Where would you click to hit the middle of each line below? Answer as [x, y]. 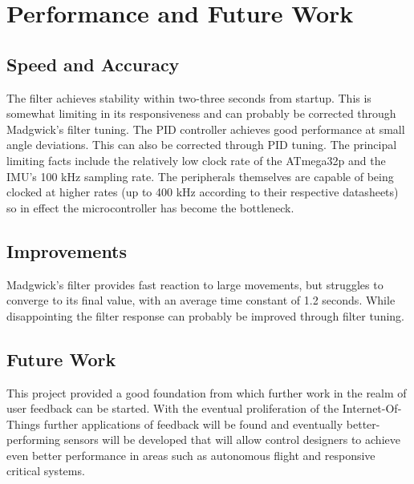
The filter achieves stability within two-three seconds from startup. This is [189, 97]
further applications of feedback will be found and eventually [193, 423]
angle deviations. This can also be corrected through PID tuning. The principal [202, 145]
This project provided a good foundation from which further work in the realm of [207, 392]
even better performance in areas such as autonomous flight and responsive [191, 455]
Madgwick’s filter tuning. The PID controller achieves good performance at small [206, 129]
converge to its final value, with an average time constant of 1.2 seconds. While [201, 300]
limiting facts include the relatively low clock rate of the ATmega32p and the [196, 160]
